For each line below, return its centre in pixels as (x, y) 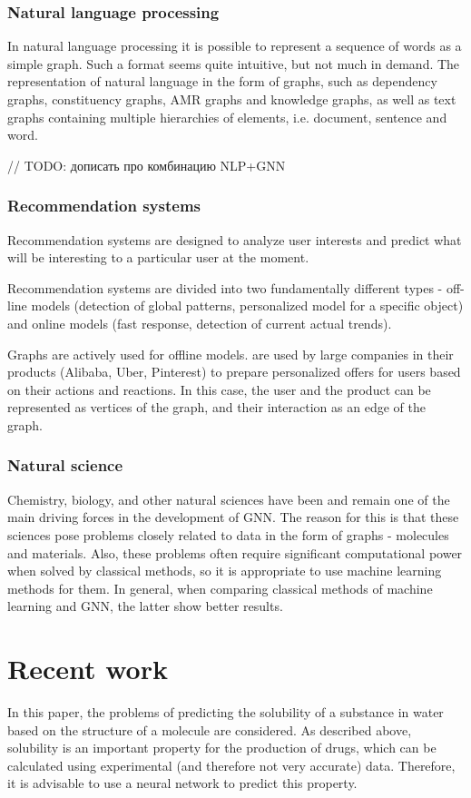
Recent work (88, 669)
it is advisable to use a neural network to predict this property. (182, 783)
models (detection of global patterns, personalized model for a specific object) (247, 305)
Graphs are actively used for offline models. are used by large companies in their (231, 354)
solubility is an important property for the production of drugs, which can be (222, 748)
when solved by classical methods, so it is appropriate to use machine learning (225, 571)
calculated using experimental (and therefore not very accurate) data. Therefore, (231, 765)
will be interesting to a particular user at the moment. (158, 257)
